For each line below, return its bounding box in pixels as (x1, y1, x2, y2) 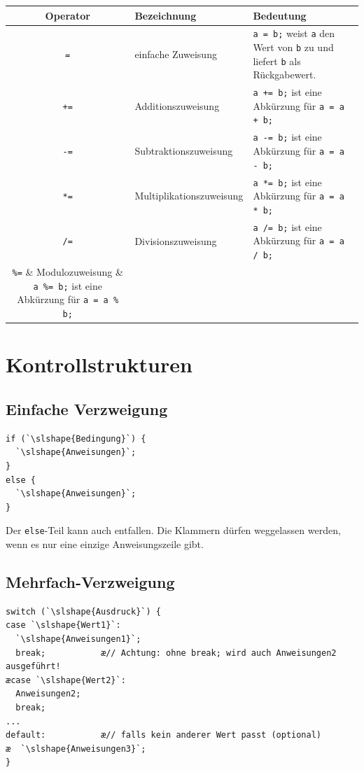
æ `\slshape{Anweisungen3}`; (6, 743, 146, 754)
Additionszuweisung (134, 98, 220, 113)
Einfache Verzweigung (6, 398, 168, 419)
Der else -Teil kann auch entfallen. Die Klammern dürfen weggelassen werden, (6, 523, 341, 538)
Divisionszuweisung (134, 233, 217, 248)
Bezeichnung (134, 8, 197, 22)
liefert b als (253, 53, 301, 68)
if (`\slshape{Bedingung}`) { (6, 433, 146, 444)
